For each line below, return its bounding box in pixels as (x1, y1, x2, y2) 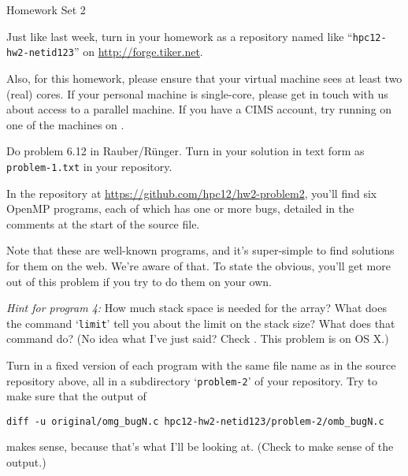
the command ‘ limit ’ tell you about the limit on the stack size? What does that (6, 314, 395, 331)
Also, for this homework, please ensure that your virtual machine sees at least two (6, 69, 402, 86)
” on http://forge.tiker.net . (73, 43, 203, 60)
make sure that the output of (6, 388, 147, 404)
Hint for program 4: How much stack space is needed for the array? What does (6, 299, 387, 316)
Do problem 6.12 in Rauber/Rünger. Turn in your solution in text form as (6, 143, 365, 159)
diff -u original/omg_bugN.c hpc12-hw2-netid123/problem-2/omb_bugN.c (6, 415, 384, 427)
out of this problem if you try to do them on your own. (6, 273, 272, 289)
